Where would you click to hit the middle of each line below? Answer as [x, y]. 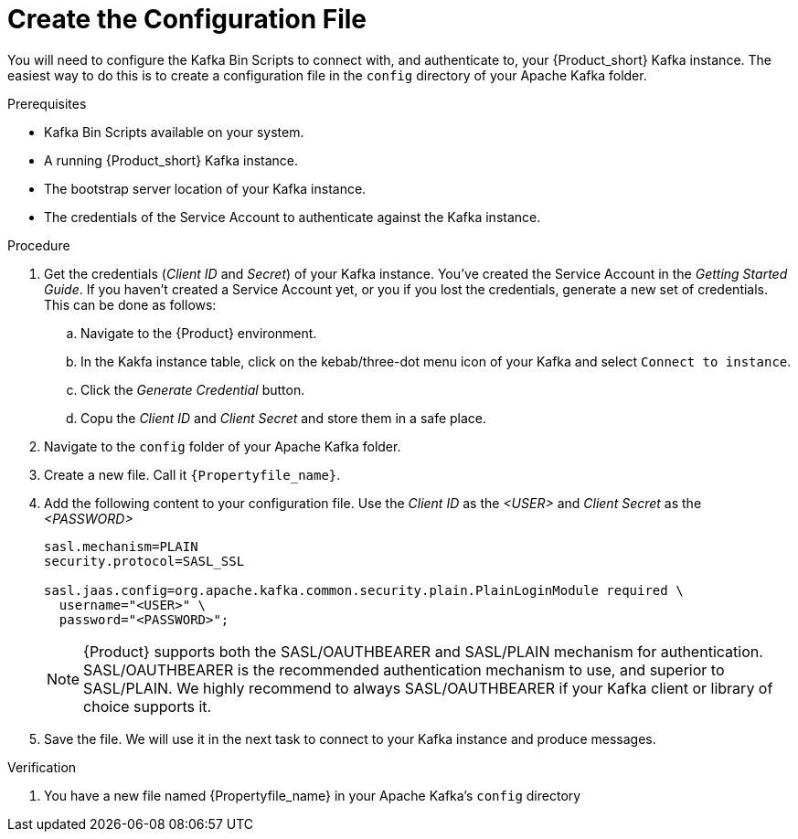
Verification [42, 767]
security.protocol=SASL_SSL [144, 561]
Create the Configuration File [187, 19]
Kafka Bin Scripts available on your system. [174, 132]
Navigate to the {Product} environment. [199, 333]
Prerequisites [47, 103]
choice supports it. [148, 706]
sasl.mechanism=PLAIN [121, 546]
